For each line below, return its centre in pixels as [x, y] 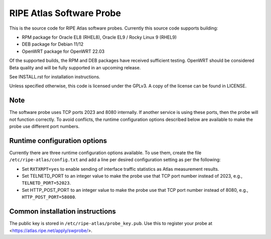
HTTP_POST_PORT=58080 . [49, 197]
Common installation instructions [63, 212]
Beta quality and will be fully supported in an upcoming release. [75, 67]
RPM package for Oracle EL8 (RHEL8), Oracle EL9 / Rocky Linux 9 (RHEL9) [99, 37]
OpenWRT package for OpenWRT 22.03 [63, 51]
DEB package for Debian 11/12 [53, 44]
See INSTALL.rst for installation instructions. [55, 77]
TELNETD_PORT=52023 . [46, 183]
